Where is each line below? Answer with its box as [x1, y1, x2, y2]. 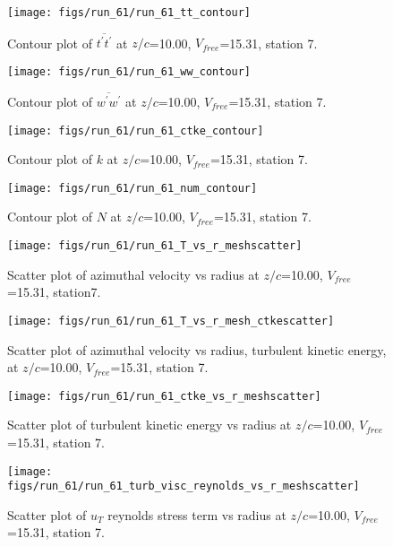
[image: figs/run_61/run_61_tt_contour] [7, 6, 252, 19]
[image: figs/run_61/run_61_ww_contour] [7, 65, 252, 78]
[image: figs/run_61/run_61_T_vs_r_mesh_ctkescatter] [7, 314, 335, 327]
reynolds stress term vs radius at [107, 505, 286, 524]
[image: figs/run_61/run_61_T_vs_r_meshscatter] [7, 239, 303, 253]
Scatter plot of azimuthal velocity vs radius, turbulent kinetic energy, [7, 340, 387, 359]
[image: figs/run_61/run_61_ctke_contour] [7, 124, 264, 137]
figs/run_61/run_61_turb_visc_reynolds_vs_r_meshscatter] [7, 480, 360, 493]
